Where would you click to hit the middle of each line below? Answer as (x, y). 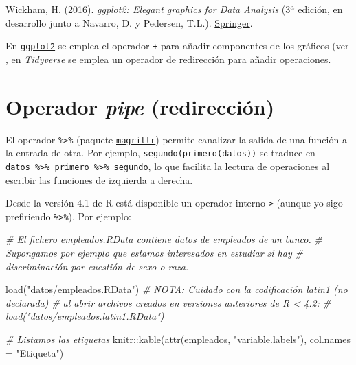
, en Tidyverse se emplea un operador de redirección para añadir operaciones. (168, 59)
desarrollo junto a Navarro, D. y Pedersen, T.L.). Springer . (129, 22)
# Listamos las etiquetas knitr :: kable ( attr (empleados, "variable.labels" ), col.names (178, 339)
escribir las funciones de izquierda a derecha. (99, 179)
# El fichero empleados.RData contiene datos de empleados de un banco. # (164, 239)
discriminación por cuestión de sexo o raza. (97, 266)
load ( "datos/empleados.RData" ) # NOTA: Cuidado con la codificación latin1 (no (177, 289)
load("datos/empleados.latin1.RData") (85, 316)
